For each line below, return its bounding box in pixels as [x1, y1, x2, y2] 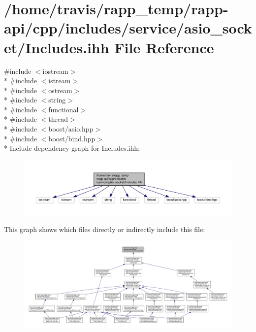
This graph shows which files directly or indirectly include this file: [4, 224, 205, 234]
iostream [42, 66, 68, 76]
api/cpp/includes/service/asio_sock [4, 18, 252, 38]
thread [48, 114, 68, 124]
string [48, 95, 66, 105]
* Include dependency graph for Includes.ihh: [4, 143, 140, 153]
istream [48, 75, 71, 86]
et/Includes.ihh [4, 37, 109, 57]
